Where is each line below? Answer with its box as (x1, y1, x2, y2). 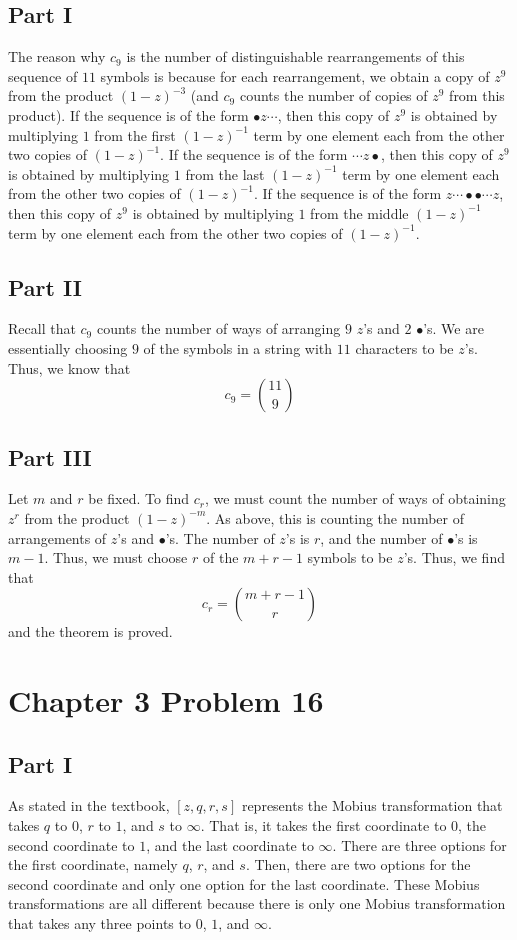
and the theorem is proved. (8, 621, 173, 642)
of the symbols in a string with (143, 337, 333, 358)
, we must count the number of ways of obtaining (204, 488, 506, 509)
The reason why (8, 46, 106, 67)
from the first (94, 124, 176, 145)
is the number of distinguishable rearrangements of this (126, 46, 465, 67)
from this (449, 85, 505, 106)
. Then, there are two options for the (245, 854, 471, 875)
